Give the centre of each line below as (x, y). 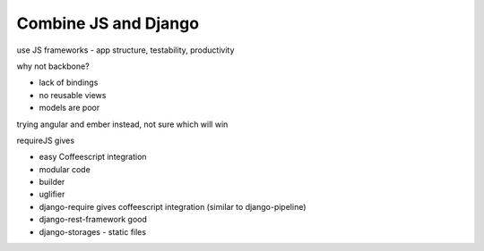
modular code (65, 169)
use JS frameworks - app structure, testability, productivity (125, 50)
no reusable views (73, 95)
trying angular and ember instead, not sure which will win (122, 124)
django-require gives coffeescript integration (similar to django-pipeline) (173, 206)
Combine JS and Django (108, 23)
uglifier (52, 194)
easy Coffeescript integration (93, 157)
